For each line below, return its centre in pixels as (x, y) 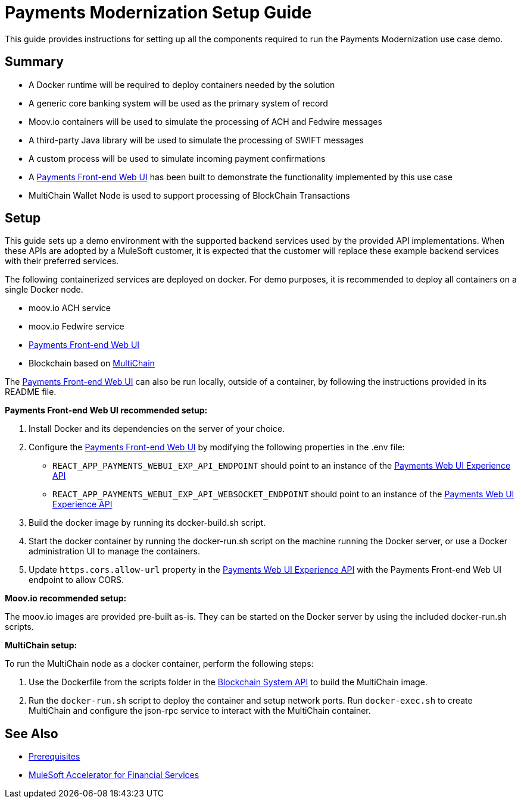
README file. (31, 392)
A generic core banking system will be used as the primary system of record (178, 103)
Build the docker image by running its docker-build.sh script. (147, 523)
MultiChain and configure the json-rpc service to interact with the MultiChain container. (200, 711)
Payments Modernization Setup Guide (158, 12)
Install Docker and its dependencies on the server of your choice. (157, 429)
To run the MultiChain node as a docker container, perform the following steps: (159, 664)
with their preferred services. (62, 261)
